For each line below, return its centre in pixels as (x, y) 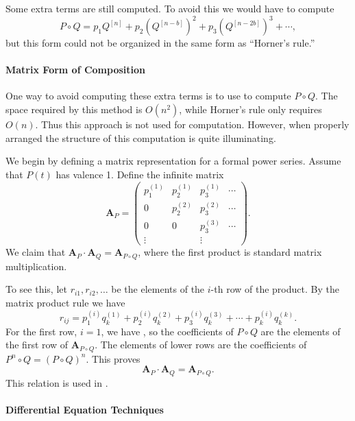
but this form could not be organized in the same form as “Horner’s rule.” (160, 43)
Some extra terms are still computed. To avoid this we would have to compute (170, 8)
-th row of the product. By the (275, 289)
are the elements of (301, 331)
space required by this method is (74, 109)
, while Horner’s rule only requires (250, 109)
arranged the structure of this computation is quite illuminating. (141, 137)
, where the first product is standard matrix (230, 252)
